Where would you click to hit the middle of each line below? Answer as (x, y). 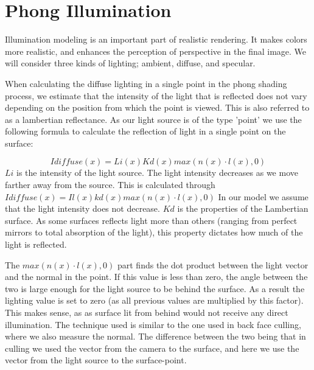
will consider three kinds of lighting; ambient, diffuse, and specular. (130, 63)
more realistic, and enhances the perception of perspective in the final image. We (156, 51)
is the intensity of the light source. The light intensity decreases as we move (157, 173)
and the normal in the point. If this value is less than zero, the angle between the (156, 277)
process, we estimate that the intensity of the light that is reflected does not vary (156, 95)
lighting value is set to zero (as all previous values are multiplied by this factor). (154, 300)
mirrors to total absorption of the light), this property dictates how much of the (154, 232)
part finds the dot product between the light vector (213, 264)
